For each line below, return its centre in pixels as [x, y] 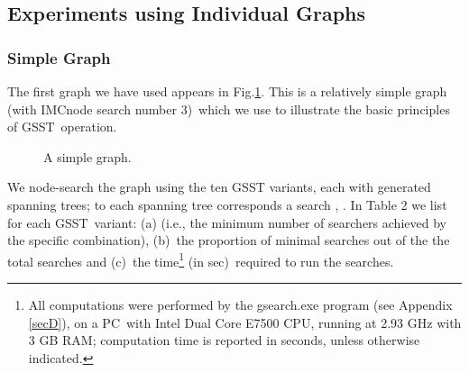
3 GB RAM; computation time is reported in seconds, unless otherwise [224, 340]
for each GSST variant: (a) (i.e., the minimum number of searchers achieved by [227, 222]
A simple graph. [87, 156]
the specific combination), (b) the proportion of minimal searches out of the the [229, 240]
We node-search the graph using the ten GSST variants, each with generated [219, 187]
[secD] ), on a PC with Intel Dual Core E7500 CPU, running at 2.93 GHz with [245, 322]
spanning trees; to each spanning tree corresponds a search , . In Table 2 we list [227, 204]
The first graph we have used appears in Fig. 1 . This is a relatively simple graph [227, 91]
